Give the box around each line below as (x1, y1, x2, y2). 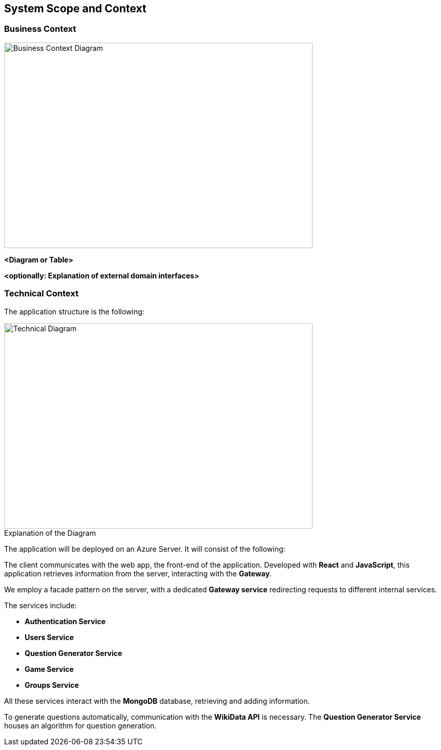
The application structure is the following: (4, 307, 144, 316)
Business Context (4, 24, 77, 34)
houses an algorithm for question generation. (4, 721, 157, 730)
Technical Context (4, 288, 79, 299)
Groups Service (25, 680, 79, 689)
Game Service (25, 664, 74, 673)
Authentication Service (25, 616, 106, 626)
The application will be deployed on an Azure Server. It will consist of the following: (4, 544, 286, 553)
